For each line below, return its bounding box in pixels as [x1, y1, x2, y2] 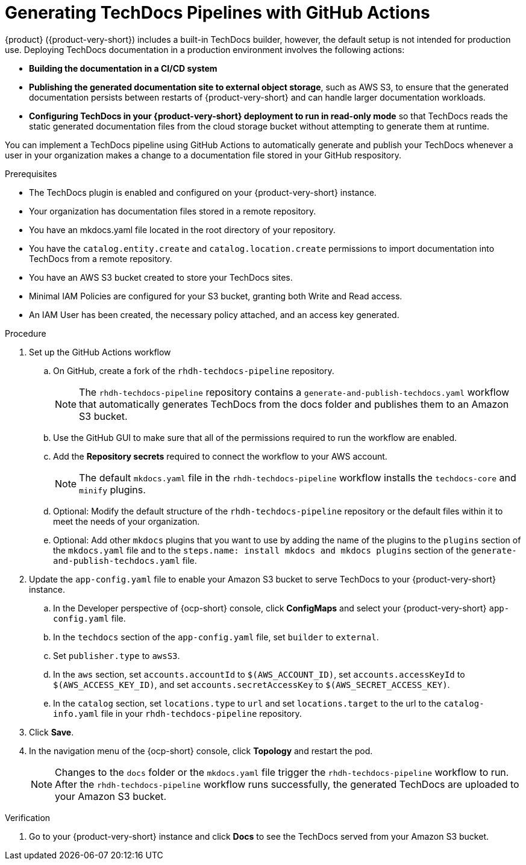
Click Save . [29, 726, 74, 737]
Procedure [5, 328, 46, 339]
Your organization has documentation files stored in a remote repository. [29, 205, 316, 216]
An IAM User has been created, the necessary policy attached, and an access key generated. [29, 309, 399, 320]
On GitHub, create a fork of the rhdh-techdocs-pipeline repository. [53, 365, 334, 376]
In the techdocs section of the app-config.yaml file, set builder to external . [53, 631, 379, 642]
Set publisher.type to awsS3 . [53, 650, 180, 661]
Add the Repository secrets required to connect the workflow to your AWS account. [53, 451, 387, 461]
